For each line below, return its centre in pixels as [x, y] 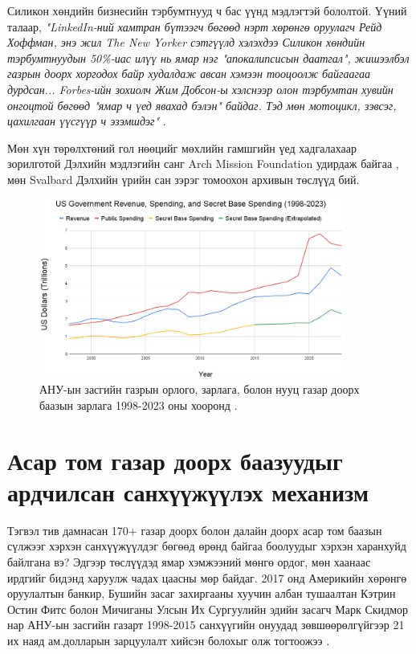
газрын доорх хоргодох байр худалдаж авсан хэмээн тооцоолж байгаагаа [189, 74]
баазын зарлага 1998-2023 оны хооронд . [139, 405]
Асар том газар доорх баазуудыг [175, 460]
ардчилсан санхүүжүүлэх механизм [188, 491]
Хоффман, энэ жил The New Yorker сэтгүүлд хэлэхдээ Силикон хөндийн [186, 42]
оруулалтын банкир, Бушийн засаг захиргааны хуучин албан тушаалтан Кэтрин [202, 593]
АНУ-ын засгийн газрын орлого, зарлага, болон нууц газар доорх [200, 389]
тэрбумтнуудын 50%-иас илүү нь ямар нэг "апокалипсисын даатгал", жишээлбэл [208, 57]
